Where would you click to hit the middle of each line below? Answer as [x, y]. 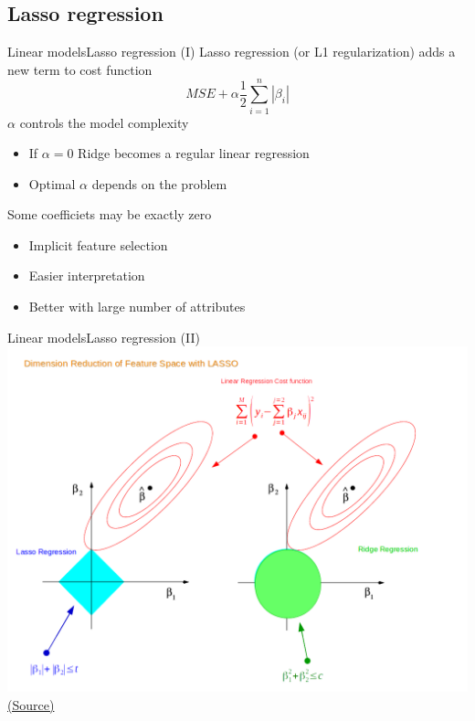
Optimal [52, 183]
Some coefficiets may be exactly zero [110, 214]
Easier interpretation [87, 276]
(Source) [31, 704]
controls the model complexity [104, 122]
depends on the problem [159, 183]
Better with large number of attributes [137, 307]
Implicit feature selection [98, 244]
